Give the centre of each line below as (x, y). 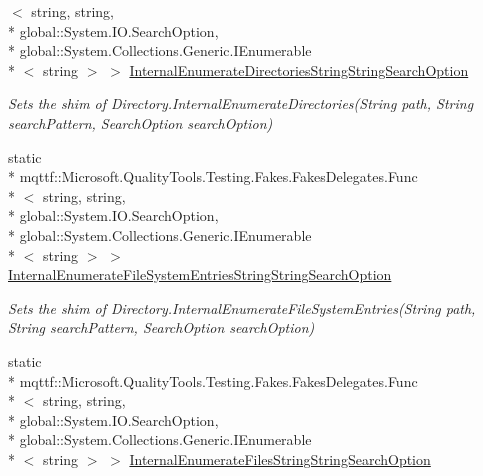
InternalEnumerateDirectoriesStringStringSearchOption (299, 69)
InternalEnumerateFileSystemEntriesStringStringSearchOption (200, 274)
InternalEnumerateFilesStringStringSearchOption (280, 458)
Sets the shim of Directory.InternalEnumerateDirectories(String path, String (241, 103)
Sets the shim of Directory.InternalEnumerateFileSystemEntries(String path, (242, 307)
